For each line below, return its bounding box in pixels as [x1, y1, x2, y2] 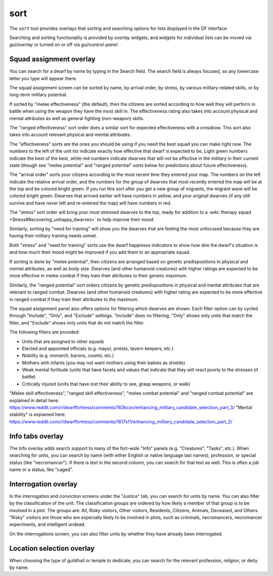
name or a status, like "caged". [9, 466, 73, 473]
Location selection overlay [9, 544, 95, 553]
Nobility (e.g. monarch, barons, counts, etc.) [22, 352, 114, 358]
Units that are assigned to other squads [22, 338, 105, 344]
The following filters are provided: [9, 329, 80, 335]
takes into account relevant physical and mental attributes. [9, 132, 131, 138]
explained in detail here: [9, 397, 59, 403]
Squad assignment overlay [9, 55, 96, 63]
